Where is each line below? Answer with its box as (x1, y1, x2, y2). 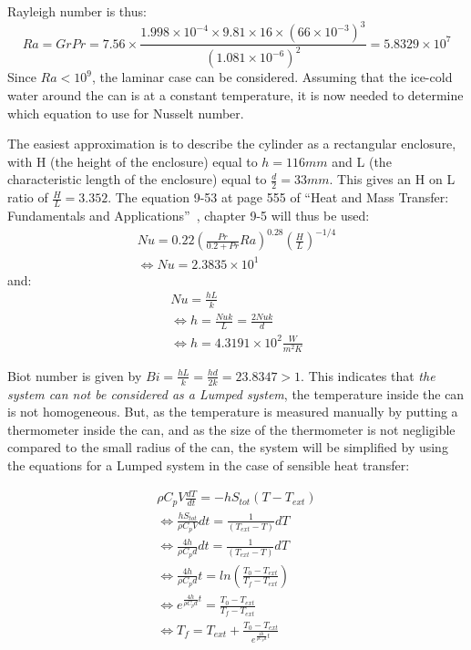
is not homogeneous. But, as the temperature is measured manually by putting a (7, 402, 458, 421)
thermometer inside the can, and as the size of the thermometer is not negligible (7, 419, 456, 438)
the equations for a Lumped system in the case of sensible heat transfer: (7, 455, 410, 474)
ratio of (7, 188, 48, 207)
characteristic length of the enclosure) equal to (7, 170, 267, 189)
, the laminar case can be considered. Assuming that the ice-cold (91, 67, 453, 87)
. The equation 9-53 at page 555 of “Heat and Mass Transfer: (108, 188, 449, 207)
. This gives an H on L (329, 170, 456, 189)
